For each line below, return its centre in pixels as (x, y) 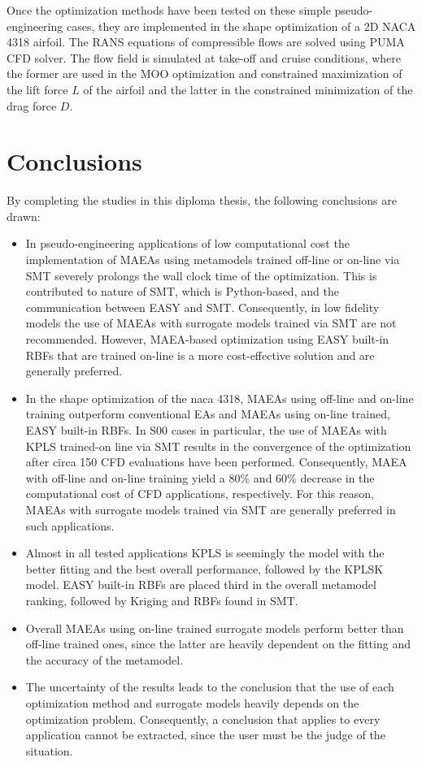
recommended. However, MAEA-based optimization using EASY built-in (207, 339)
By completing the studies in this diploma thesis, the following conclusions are (202, 200)
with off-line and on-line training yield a (125, 477)
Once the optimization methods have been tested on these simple (169, 10)
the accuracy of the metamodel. (104, 659)
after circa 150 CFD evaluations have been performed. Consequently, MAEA (216, 462)
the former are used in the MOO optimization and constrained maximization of (204, 74)
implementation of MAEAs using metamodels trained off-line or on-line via (213, 260)
